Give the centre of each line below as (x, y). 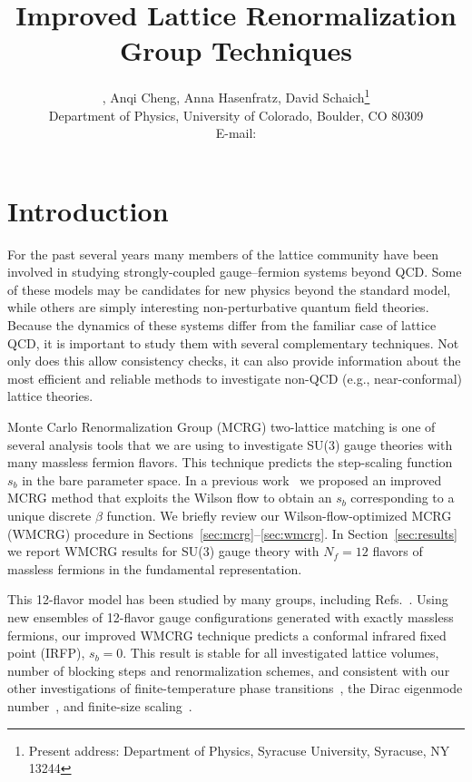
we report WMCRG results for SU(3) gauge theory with (163, 551)
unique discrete (49, 515)
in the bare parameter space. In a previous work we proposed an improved (232, 479)
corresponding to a (403, 498)
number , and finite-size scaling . (100, 705)
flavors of (398, 551)
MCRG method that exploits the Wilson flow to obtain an (170, 498)
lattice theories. (50, 396)
